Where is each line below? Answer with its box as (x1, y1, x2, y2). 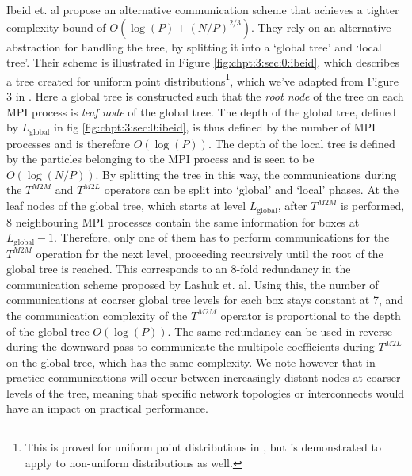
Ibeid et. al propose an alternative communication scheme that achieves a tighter (6, 2, 399, 17)
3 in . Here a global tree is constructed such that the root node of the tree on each (6, 88, 404, 105)
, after (277, 197, 307, 214)
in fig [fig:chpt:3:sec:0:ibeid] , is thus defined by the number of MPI (54, 119, 376, 135)
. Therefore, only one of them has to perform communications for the (54, 229, 390, 246)
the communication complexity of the (6, 307, 188, 323)
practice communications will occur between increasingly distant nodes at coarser (6, 369, 401, 386)
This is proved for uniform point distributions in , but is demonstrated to (25, 439, 381, 455)
